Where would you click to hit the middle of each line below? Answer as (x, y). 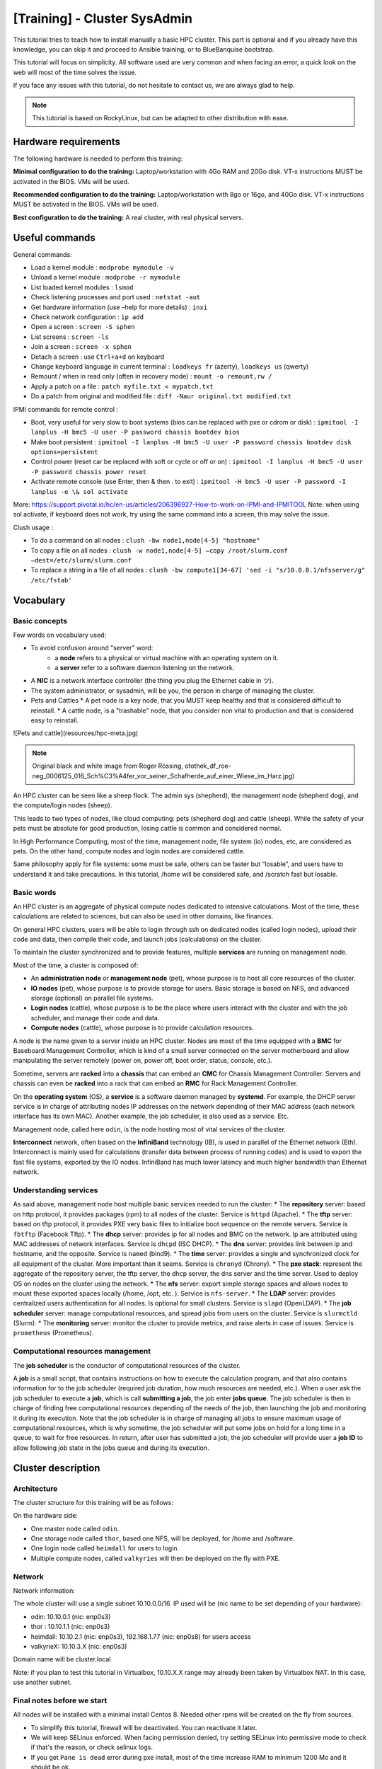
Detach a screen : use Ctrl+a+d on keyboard (98, 357)
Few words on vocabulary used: (59, 635)
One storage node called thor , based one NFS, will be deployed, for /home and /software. (163, 1538)
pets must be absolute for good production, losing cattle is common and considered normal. (147, 829)
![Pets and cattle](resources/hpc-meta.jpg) (76, 733)
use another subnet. (42, 1682)
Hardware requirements (66, 142)
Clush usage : (33, 527)
